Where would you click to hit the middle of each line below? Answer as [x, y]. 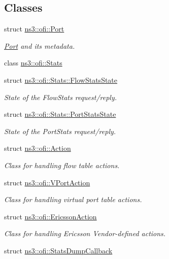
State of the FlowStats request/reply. [61, 97]
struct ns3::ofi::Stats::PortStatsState [60, 114]
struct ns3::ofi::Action [38, 148]
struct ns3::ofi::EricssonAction [50, 216]
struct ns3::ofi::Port [34, 29]
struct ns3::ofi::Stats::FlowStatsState [61, 79]
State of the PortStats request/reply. [60, 131]
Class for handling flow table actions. [62, 165]
